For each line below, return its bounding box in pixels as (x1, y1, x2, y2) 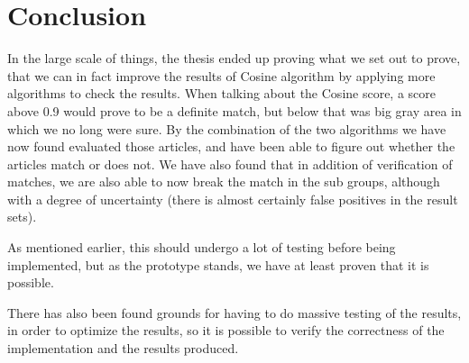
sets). (7, 207, 37, 226)
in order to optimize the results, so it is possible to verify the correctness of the (7, 321, 445, 340)
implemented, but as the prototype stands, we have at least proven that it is (7, 255, 429, 274)
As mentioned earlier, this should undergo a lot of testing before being (7, 238, 396, 257)
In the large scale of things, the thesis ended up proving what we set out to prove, (7, 49, 461, 68)
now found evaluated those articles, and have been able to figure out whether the (7, 137, 455, 156)
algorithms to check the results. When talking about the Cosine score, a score (7, 84, 437, 103)
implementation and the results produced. (7, 339, 239, 358)
